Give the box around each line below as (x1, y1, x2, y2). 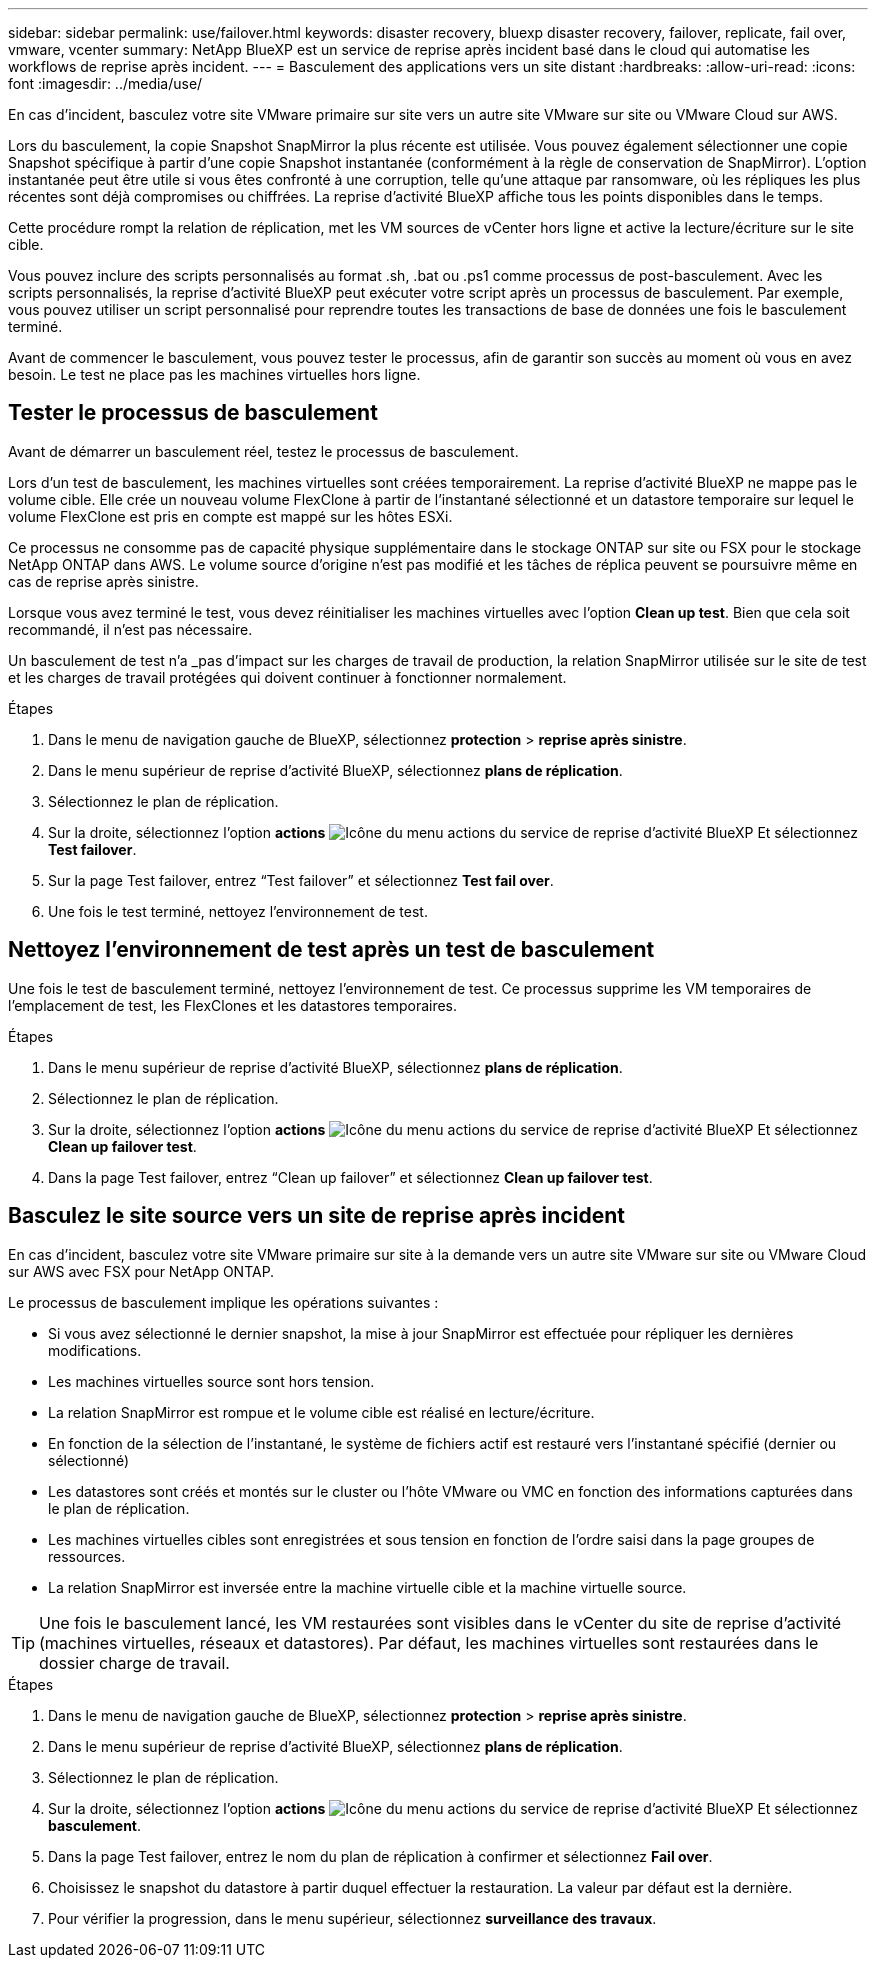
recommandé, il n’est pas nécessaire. (8, 620, 253, 638)
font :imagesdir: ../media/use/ (8, 75, 203, 92)
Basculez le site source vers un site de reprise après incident (8, 1203, 625, 1229)
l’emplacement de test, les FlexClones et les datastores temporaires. (8, 996, 458, 1014)
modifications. (48, 1341, 142, 1359)
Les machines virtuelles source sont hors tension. (48, 1372, 375, 1390)
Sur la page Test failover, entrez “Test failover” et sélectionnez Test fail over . (48, 871, 554, 889)
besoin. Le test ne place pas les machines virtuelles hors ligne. (8, 366, 421, 383)
